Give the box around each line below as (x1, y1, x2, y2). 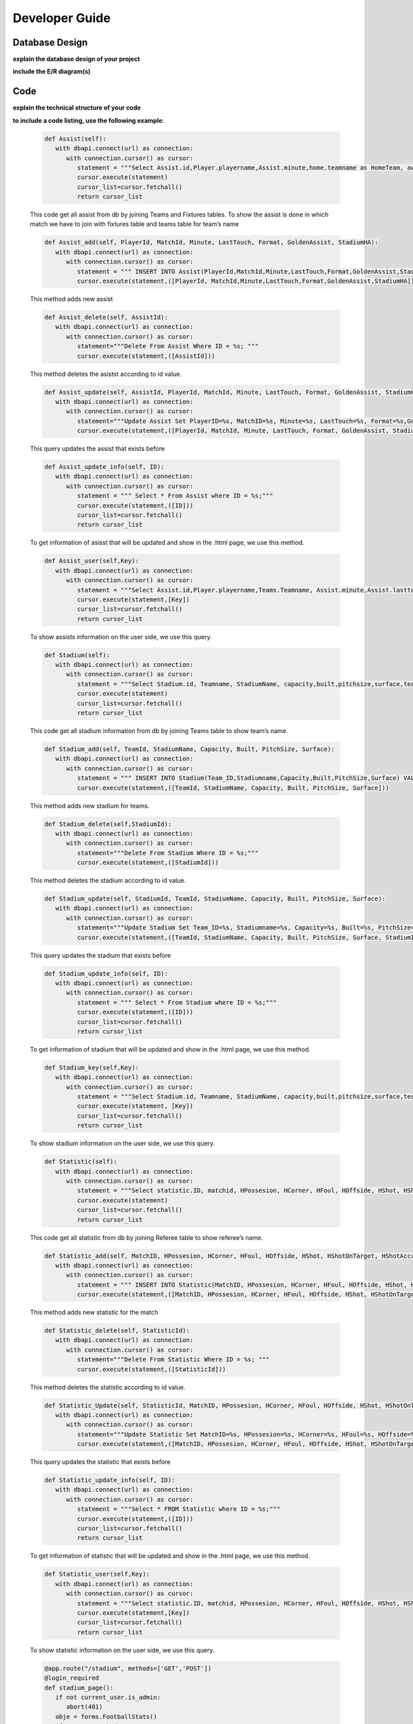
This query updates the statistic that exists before (30, 1458, 171, 1466)
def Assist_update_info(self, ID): (44, 463, 165, 471)
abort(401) (66, 1703, 103, 1711)
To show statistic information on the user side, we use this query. (30, 1645, 215, 1654)
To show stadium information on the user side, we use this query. (30, 1139, 215, 1147)
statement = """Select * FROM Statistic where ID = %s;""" (76, 1505, 281, 1513)
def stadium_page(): (44, 1683, 114, 1692)
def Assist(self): (44, 134, 107, 143)
